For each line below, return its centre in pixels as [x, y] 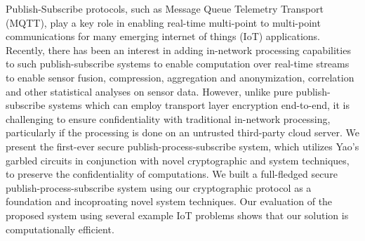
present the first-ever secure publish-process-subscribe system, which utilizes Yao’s [182, 146]
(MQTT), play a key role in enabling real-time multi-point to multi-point [163, 22]
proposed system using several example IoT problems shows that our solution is [177, 215]
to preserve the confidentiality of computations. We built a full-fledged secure [172, 174]
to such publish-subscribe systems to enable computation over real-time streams [178, 64]
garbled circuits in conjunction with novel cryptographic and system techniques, [178, 160]
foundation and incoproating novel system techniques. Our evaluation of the [169, 201]
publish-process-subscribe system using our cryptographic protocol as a [159, 187]
